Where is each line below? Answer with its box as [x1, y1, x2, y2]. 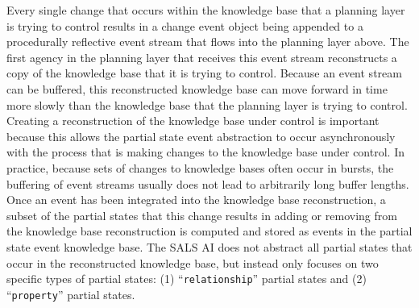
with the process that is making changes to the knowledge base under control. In [6, 144, 404, 160]
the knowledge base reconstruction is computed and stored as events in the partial [6, 223, 413, 239]
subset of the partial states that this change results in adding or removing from [6, 206, 397, 223]
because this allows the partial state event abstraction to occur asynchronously [6, 127, 396, 144]
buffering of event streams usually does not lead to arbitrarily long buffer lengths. [6, 175, 409, 192]
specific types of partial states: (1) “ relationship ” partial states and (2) [6, 270, 367, 287]
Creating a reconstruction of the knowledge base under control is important [6, 112, 380, 129]
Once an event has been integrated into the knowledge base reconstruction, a [6, 191, 386, 208]
